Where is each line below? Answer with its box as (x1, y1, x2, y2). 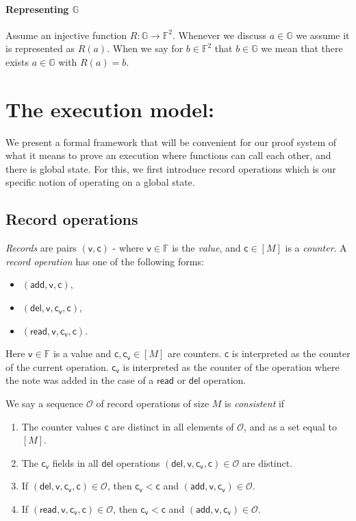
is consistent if (225, 396, 285, 411)
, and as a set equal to (244, 419, 337, 433)
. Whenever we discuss (172, 27, 267, 42)
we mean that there (261, 41, 343, 56)
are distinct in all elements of (112, 419, 234, 433)
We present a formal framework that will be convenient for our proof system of (5, 134, 337, 149)
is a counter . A (285, 241, 347, 255)
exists (5, 54, 29, 69)
